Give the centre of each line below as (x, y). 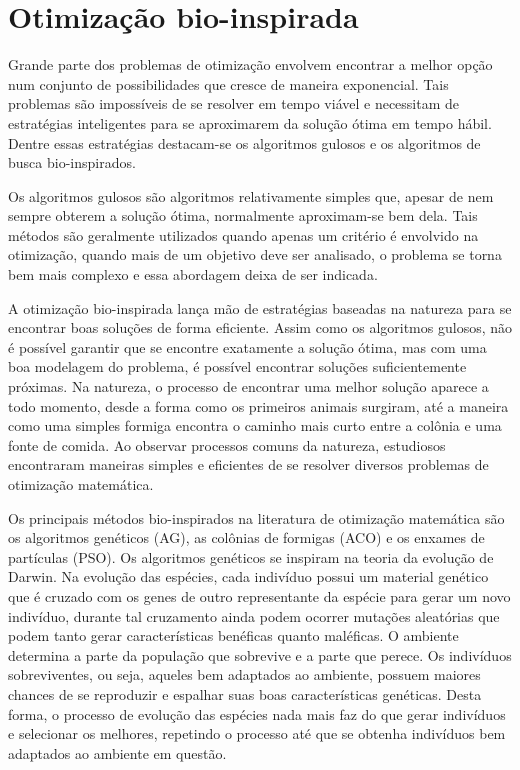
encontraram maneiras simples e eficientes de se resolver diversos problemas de (248, 464)
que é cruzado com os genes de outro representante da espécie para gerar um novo (259, 595)
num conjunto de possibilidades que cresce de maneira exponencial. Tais (228, 83)
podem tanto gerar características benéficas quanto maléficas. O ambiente (233, 635)
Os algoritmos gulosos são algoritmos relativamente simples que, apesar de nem (251, 195)
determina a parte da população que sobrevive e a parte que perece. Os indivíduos (260, 654)
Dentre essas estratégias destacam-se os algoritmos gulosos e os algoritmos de (244, 142)
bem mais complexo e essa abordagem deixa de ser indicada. (193, 274)
